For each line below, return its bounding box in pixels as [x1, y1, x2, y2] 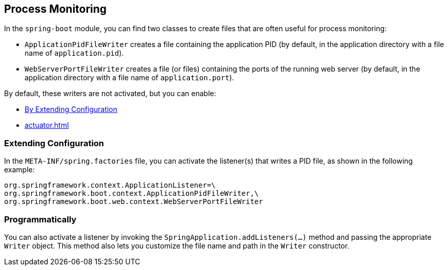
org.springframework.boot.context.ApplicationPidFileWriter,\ [4, 189, 259, 198]
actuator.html [25, 121, 69, 130]
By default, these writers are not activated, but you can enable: [4, 89, 216, 98]
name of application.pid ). [25, 49, 124, 58]
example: [4, 165, 35, 174]
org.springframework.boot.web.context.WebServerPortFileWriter [4, 197, 263, 206]
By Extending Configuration [25, 105, 118, 114]
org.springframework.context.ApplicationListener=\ [4, 181, 216, 190]
